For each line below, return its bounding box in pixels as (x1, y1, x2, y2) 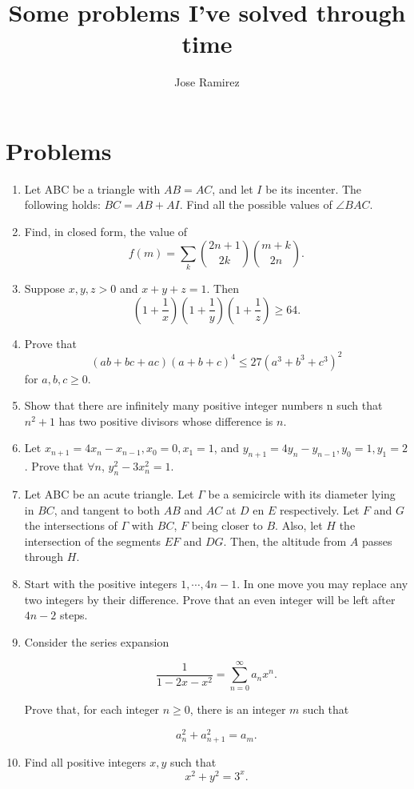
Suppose (24, 279, 66, 296)
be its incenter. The (265, 180, 362, 197)
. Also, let (275, 517, 323, 534)
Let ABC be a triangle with (24, 180, 161, 197)
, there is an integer (189, 701, 286, 718)
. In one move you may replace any (237, 575, 408, 591)
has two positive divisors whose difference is (58, 412, 273, 429)
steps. (59, 607, 88, 623)
